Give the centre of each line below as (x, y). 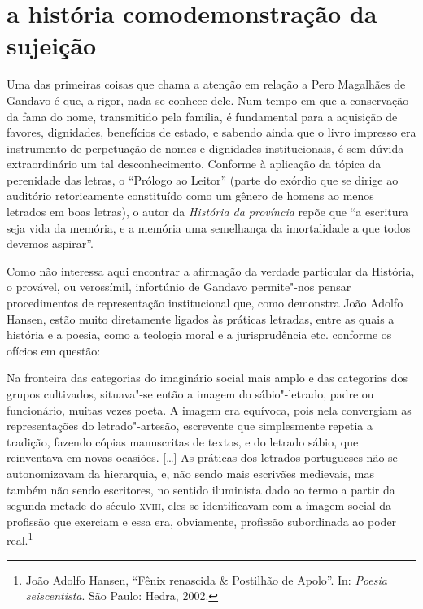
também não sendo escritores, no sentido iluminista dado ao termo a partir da (201, 489)
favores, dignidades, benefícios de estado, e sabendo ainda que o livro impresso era (211, 132)
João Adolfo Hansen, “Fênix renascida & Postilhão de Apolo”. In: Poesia (206, 579)
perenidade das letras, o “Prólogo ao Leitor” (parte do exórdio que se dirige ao (203, 179)
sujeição (52, 45)
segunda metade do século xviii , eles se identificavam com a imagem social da (199, 505)
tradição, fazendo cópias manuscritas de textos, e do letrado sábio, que (183, 441)
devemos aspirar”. (50, 244)
